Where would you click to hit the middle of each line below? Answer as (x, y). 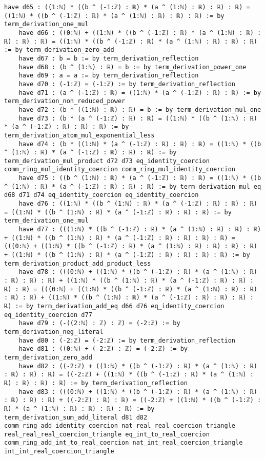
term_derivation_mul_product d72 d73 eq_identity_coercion (107, 161)
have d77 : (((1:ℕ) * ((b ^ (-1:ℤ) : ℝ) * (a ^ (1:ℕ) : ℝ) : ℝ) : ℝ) (140, 229)
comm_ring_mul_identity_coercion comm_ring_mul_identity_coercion (120, 169)
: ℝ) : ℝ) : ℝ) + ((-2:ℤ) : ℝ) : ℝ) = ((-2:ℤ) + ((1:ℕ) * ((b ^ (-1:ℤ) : (133, 400)
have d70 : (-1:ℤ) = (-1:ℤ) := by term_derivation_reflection (127, 84)
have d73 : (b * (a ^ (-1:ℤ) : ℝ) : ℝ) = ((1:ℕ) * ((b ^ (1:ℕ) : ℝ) (138, 118)
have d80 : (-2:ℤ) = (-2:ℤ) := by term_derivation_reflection (127, 340)
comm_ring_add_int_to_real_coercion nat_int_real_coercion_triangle (124, 443)
